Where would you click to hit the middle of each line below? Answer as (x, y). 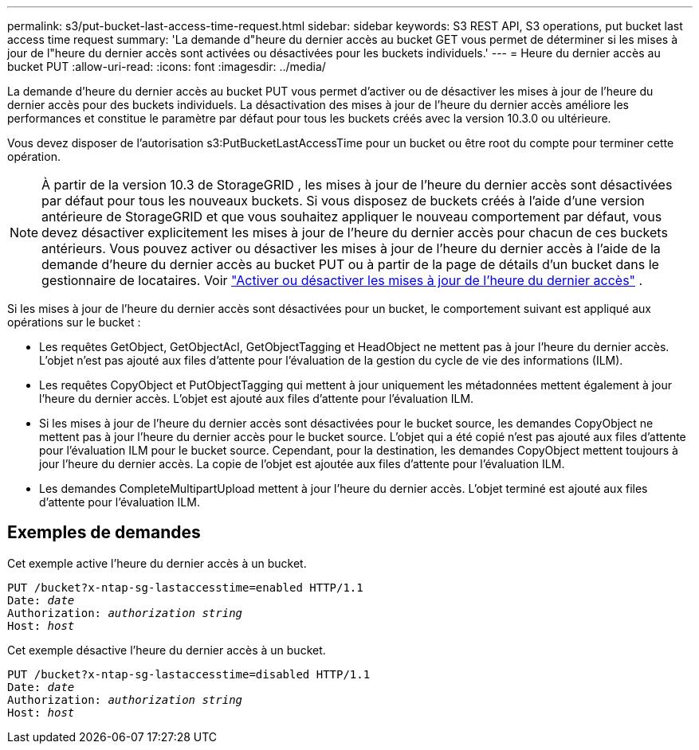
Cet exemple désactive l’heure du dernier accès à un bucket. (167, 650)
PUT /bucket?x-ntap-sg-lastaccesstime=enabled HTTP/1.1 (185, 587)
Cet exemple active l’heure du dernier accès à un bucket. (157, 563)
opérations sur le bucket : (74, 322)
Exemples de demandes (104, 533)
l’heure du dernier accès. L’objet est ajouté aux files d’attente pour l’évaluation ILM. (257, 398)
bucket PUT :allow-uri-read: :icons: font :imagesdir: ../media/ (167, 66)
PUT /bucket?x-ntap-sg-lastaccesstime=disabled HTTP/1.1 (189, 674)
